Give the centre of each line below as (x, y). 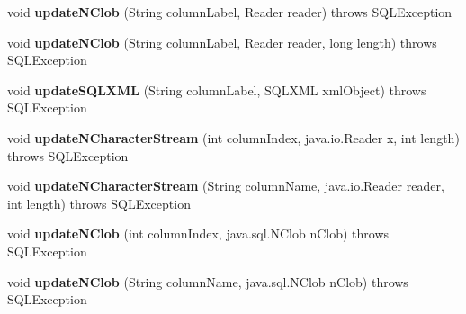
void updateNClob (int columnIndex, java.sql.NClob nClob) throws (198, 233)
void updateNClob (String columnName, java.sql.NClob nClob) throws (208, 281)
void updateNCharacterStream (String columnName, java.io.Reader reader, (226, 186)
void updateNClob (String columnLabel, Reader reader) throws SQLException (230, 12)
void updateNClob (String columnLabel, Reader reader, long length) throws (222, 42)
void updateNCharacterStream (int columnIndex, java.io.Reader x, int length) (233, 137)
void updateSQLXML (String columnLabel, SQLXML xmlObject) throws (217, 90)
